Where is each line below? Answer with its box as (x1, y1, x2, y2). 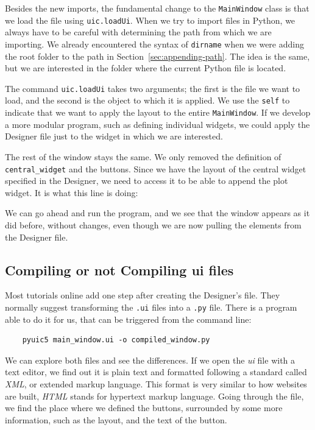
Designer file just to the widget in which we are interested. (5, 130, 223, 143)
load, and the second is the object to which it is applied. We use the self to (5, 94, 290, 107)
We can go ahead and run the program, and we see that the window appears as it (5, 206, 310, 219)
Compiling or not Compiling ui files (5, 260, 234, 279)
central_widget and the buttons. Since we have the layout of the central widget (5, 162, 306, 175)
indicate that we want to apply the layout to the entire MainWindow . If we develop (5, 106, 311, 119)
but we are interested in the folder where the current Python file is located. (5, 62, 286, 74)
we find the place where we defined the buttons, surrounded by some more (5, 401, 283, 414)
